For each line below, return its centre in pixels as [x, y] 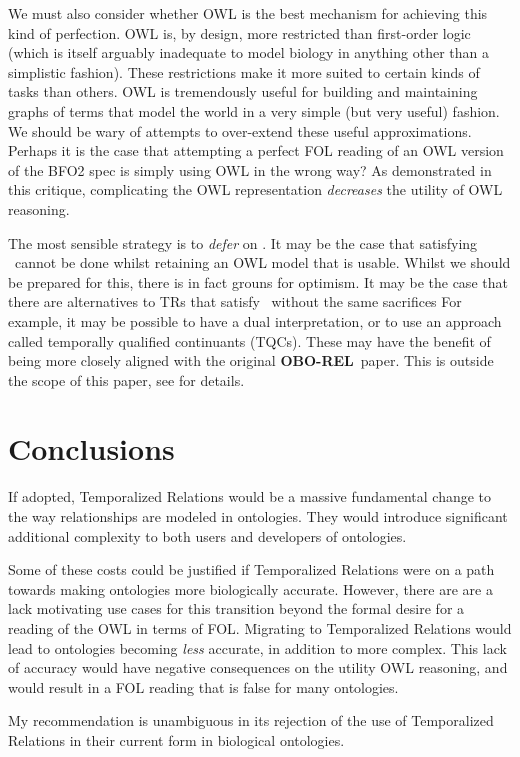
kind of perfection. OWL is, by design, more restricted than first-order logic [239, 32]
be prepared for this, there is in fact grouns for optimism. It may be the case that [258, 281]
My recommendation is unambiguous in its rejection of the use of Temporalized [251, 720]
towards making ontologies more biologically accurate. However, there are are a [250, 588]
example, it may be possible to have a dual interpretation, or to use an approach [255, 320]
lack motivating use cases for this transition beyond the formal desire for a [236, 608]
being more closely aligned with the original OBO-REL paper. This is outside [251, 360]
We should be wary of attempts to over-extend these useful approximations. [240, 130]
